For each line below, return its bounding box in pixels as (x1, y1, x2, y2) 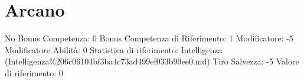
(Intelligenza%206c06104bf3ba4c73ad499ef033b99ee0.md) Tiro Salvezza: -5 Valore (5, 55, 299, 67)
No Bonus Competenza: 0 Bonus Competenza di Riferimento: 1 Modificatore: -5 (5, 32, 293, 44)
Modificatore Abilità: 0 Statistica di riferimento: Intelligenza (5, 43, 223, 56)
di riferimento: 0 (5, 66, 63, 79)
